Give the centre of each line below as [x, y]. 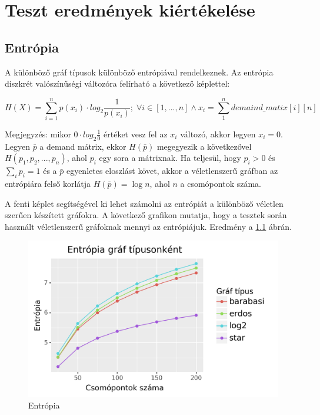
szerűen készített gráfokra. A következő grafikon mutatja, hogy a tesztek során [146, 215]
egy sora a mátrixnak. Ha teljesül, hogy [170, 158]
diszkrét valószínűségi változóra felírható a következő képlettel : [117, 83]
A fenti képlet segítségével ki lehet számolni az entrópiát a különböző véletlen [144, 203]
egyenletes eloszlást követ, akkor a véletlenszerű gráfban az [172, 171]
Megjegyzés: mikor [38, 134]
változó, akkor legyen [218, 134]
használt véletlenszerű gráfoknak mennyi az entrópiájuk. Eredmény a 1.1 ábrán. [148, 226]
